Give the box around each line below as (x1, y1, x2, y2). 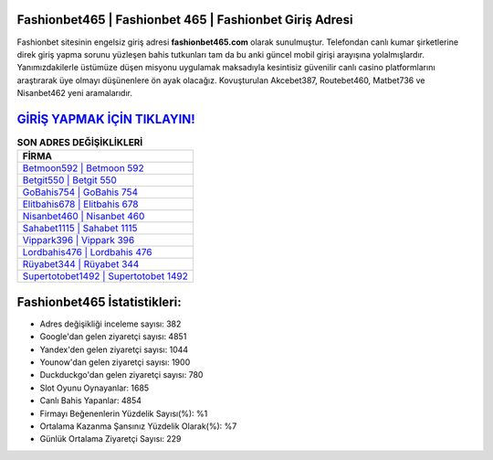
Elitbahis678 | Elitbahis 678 (22, 198, 139, 210)
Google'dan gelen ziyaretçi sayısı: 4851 (39, 331, 187, 342)
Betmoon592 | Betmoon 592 (22, 162, 145, 175)
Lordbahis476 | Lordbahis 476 (22, 246, 152, 259)
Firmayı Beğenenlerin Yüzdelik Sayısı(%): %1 (39, 408, 208, 419)
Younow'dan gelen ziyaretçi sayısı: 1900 (39, 357, 191, 368)
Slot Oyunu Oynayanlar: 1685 (39, 382, 150, 393)
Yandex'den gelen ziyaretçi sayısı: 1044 (39, 344, 189, 355)
